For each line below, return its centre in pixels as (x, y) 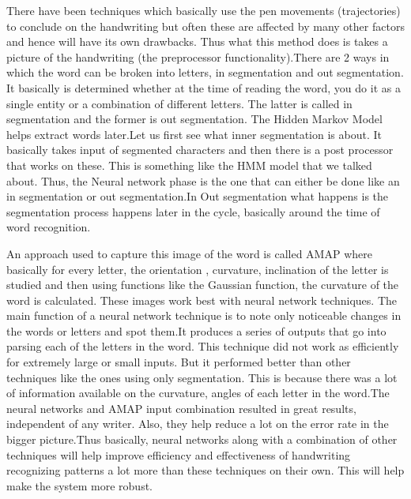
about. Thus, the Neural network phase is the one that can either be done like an (203, 180)
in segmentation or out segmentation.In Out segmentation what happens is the (198, 196)
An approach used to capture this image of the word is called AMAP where (189, 253)
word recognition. (49, 227)
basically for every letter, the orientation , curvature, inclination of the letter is (198, 269)
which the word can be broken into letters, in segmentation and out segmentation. (205, 72)
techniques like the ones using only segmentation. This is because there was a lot (202, 377)
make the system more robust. (79, 485)
